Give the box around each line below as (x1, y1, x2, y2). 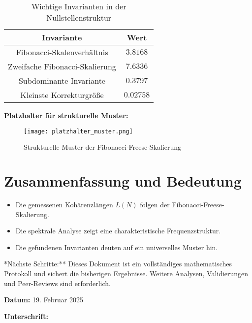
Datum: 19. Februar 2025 (4, 294, 83, 305)
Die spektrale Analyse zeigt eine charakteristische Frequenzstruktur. (15, 226, 221, 236)
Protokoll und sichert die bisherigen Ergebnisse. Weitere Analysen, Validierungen (4, 268, 249, 278)
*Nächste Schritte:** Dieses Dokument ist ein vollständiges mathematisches (4, 258, 232, 269)
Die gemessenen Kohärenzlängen (15, 199, 113, 209)
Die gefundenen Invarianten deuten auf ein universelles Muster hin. (15, 242, 218, 252)
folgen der (140, 199, 170, 209)
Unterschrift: (4, 311, 48, 321)
